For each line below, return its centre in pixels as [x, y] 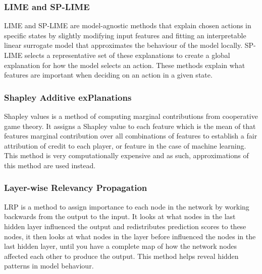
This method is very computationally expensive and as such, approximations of [126, 155]
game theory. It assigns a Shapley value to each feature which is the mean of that [130, 126]
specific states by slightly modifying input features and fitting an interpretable [125, 35]
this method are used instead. [50, 165]
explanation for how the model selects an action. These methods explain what [125, 65]
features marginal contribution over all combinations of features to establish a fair [131, 136]
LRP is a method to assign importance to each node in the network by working [127, 206]
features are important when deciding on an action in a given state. [108, 75]
